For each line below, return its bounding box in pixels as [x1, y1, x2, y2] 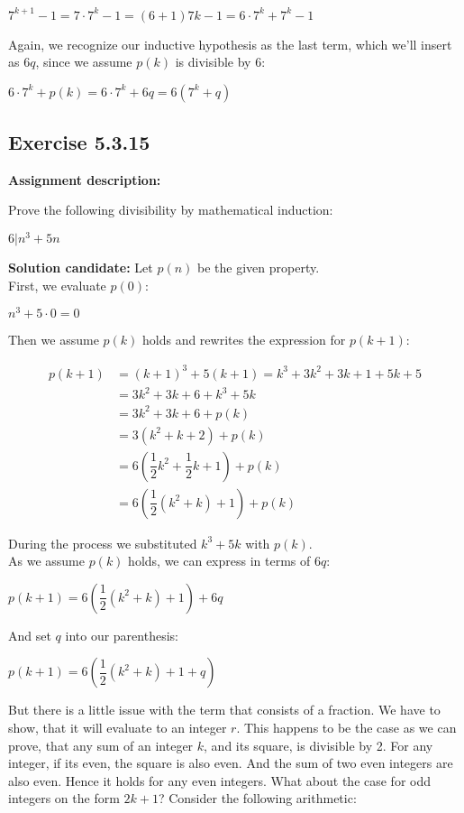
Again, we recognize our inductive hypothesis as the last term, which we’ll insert [8, 34, 452, 53]
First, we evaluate [8, 275, 106, 294]
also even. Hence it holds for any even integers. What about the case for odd [8, 771, 432, 790]
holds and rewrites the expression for [141, 330, 346, 349]
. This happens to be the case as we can [236, 718, 457, 737]
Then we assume [8, 330, 99, 349]
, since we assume [35, 52, 132, 71]
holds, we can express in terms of [128, 551, 311, 570]
